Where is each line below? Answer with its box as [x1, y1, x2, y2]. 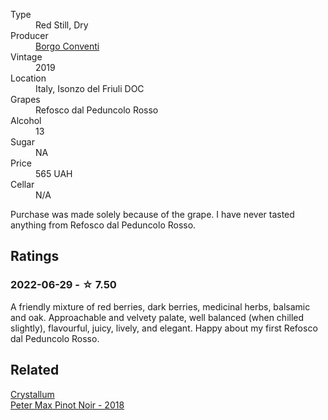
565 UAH [35, 168, 73, 179]
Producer [10, 30, 49, 41]
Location [10, 72, 47, 84]
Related [10, 362, 60, 379]
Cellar [10, 179, 35, 190]
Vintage [10, 51, 43, 63]
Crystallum [10, 388, 55, 400]
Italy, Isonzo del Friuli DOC [35, 83, 145, 94]
